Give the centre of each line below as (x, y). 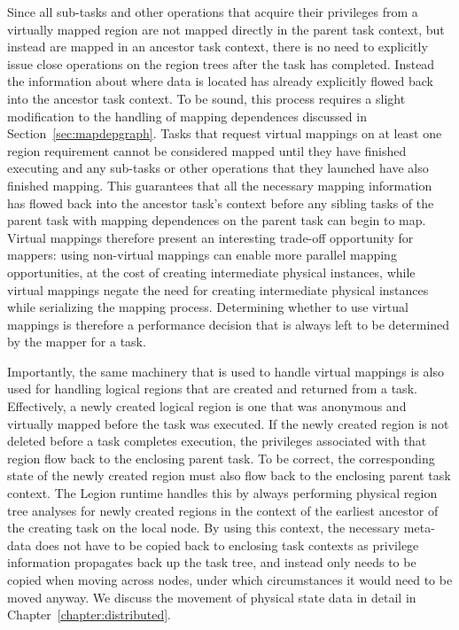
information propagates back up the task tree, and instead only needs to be (212, 562)
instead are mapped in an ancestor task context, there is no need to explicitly (218, 47)
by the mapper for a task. (77, 342)
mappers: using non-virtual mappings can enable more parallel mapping (202, 255)
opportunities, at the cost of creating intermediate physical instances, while (211, 272)
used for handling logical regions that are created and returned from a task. (212, 389)
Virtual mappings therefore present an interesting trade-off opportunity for (210, 237)
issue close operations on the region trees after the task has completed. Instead (221, 63)
